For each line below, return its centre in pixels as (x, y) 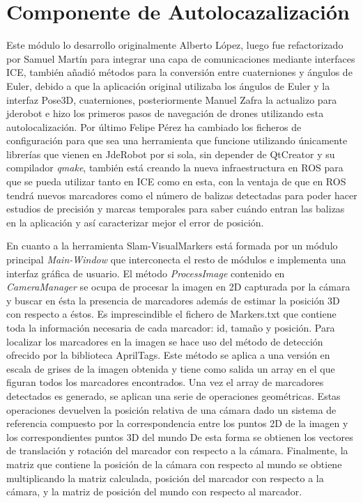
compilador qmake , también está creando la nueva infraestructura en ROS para (175, 168)
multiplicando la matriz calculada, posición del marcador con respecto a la (165, 478)
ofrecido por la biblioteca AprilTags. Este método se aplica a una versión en (168, 355)
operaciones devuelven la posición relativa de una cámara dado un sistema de (171, 409)
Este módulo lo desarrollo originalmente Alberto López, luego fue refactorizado (175, 45)
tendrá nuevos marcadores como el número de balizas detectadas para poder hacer (182, 195)
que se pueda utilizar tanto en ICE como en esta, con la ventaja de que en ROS (176, 181)
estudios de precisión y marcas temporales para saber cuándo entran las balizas (176, 209)
